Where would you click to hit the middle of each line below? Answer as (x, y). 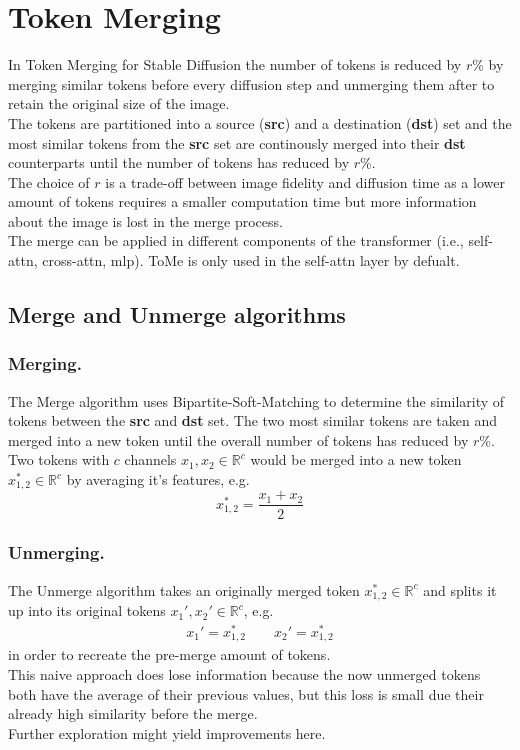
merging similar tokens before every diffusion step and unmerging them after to (251, 83)
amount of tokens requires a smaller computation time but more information (242, 201)
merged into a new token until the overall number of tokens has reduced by (238, 439)
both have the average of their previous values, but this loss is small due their (246, 693)
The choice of (49, 181)
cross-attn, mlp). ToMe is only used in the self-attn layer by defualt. (251, 260)
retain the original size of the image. (119, 103)
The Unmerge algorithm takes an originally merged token (184, 589)
